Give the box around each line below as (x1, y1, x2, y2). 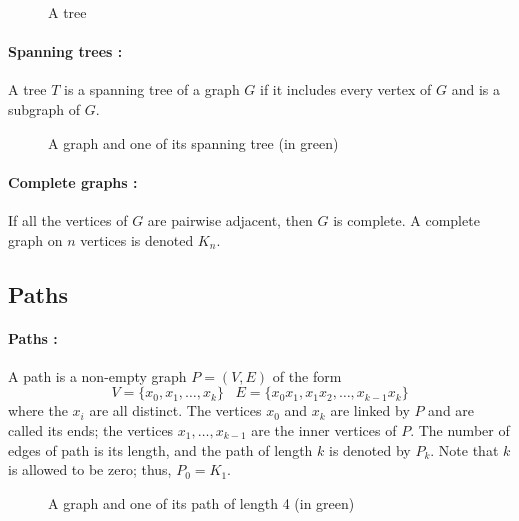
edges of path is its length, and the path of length (8, 439, 313, 460)
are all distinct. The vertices (89, 400, 262, 421)
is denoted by (328, 439, 411, 460)
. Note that (430, 439, 499, 460)
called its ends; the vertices (8, 419, 174, 440)
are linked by (330, 400, 410, 421)
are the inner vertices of (251, 419, 397, 440)
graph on (8, 229, 63, 250)
